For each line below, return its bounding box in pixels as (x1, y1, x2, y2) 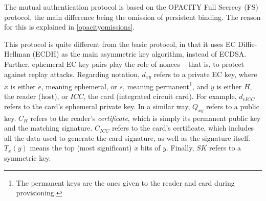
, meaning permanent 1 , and (123, 80, 208, 91)
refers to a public (206, 100, 259, 111)
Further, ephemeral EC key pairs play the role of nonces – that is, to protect (4, 58, 245, 69)
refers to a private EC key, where (153, 68, 257, 79)
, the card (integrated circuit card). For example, (83, 91, 237, 102)
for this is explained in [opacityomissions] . (4, 21, 135, 32)
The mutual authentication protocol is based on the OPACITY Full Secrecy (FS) (4, 2, 259, 12)
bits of (140, 142, 161, 153)
